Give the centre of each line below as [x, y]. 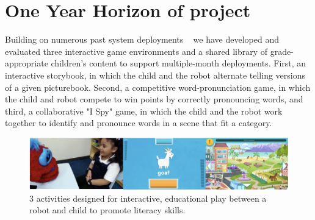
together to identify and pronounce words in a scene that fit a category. [139, 123]
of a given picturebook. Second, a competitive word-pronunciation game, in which [158, 87]
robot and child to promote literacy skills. [107, 210]
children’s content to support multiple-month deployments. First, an [179, 63]
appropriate [27, 63]
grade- [282, 51]
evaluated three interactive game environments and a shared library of [136, 51]
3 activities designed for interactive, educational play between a [148, 198]
